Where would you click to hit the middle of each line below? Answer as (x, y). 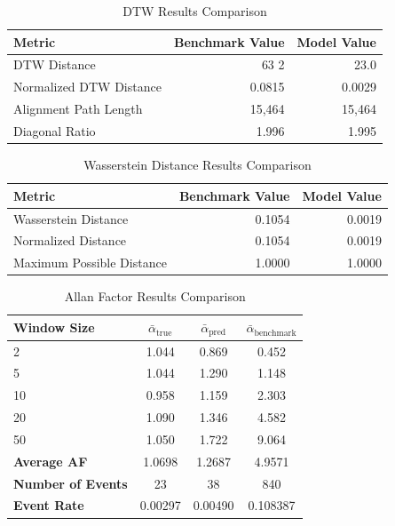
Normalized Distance (70, 240)
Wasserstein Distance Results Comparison (197, 165)
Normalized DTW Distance (87, 87)
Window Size (54, 327)
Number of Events (71, 483)
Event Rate (49, 505)
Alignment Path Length (78, 109)
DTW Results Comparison (195, 11)
